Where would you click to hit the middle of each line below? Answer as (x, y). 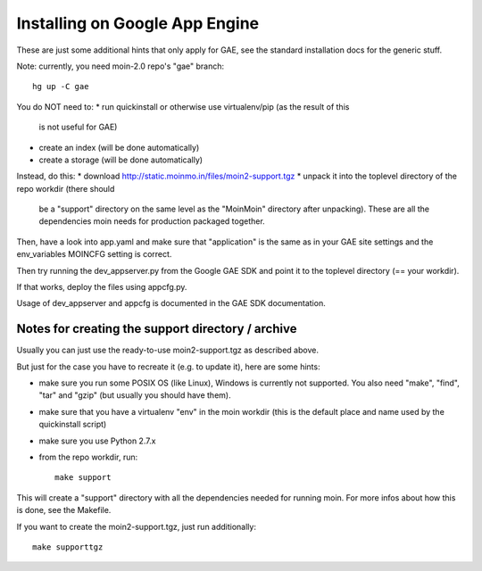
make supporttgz (68, 547)
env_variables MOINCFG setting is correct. (94, 254)
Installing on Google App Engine (137, 23)
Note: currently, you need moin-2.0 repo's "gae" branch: (120, 66)
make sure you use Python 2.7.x (97, 441)
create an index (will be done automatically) (119, 147)
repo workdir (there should (66, 188)
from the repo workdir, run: (88, 457)
